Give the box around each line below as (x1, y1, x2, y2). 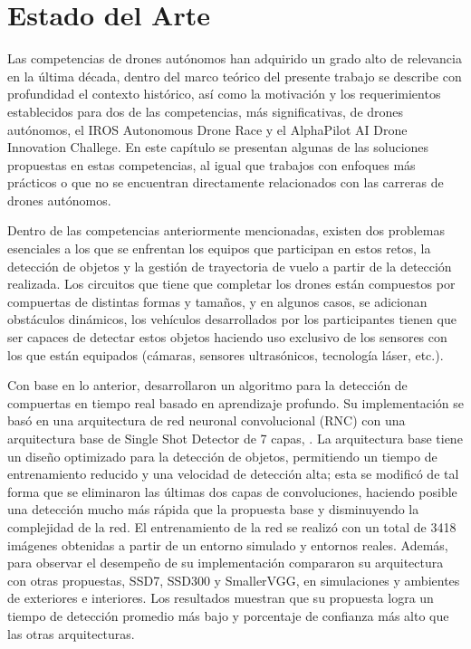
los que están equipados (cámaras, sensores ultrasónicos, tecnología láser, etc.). (7, 345, 444, 364)
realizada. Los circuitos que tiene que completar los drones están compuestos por (7, 274, 456, 293)
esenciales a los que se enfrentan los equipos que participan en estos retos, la (7, 239, 431, 258)
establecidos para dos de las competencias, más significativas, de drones (7, 101, 404, 120)
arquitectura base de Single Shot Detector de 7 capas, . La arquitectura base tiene (7, 429, 463, 447)
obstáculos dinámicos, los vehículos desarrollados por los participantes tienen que (7, 310, 457, 329)
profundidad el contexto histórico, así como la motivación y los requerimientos (7, 84, 441, 103)
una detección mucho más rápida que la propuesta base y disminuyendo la (7, 500, 419, 519)
